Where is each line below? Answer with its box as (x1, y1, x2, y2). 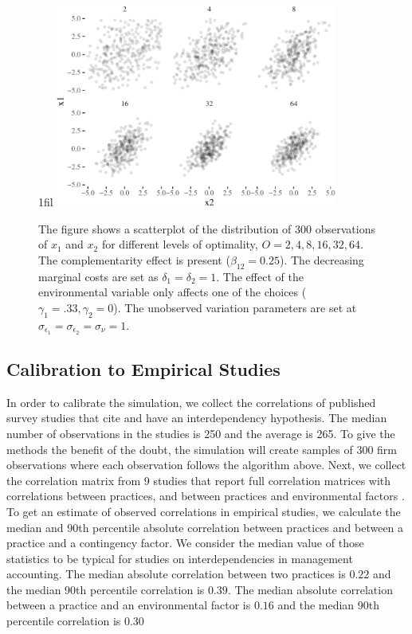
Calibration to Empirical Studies (6, 356, 281, 381)
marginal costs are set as (38, 268, 159, 284)
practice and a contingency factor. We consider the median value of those (6, 534, 364, 551)
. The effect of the (216, 268, 304, 284)
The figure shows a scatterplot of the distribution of (38, 220, 292, 237)
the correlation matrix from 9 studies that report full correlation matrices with (6, 472, 391, 488)
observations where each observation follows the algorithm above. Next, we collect (6, 456, 406, 473)
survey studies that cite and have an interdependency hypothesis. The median (6, 409, 387, 426)
